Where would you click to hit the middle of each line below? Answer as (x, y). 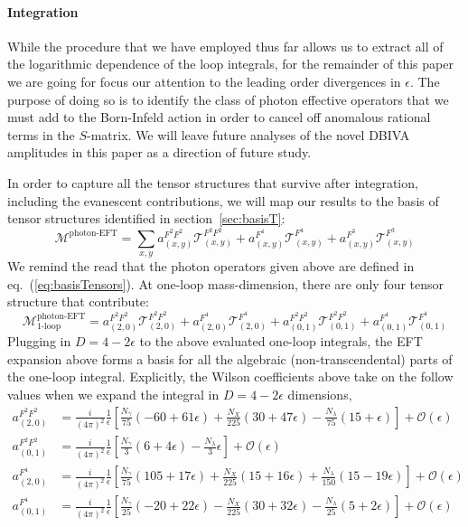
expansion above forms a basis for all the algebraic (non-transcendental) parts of (230, 358)
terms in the (41, 134)
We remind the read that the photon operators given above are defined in (211, 266)
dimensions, (320, 394)
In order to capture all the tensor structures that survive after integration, (213, 182)
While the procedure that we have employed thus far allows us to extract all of (225, 46)
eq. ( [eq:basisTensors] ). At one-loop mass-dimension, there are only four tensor (226, 283)
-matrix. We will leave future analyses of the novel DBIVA (248, 134)
